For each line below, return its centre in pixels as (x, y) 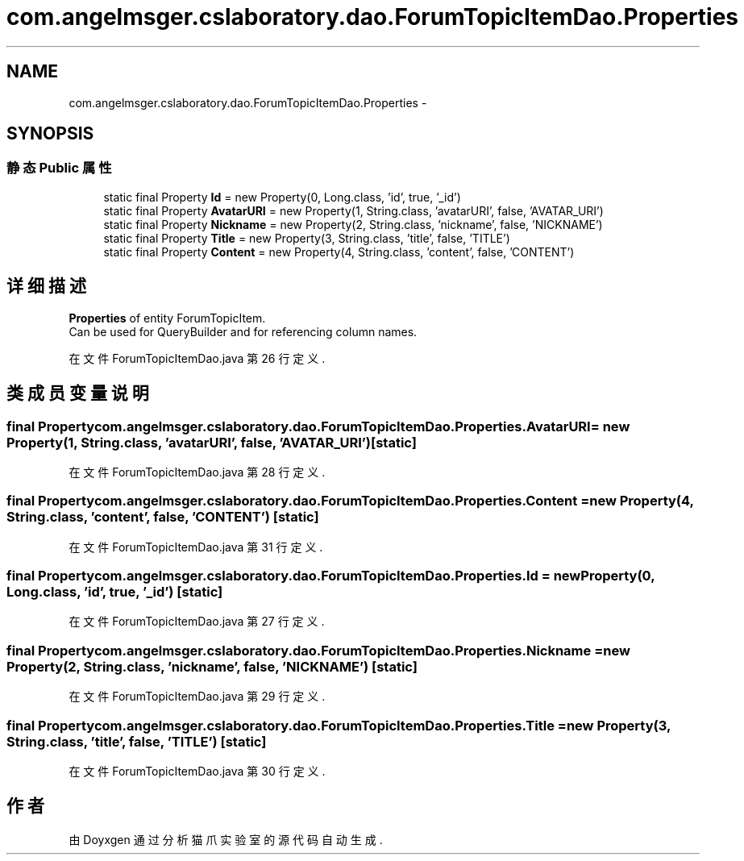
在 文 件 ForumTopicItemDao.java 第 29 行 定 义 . (197, 697)
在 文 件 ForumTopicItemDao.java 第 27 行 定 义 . (197, 622)
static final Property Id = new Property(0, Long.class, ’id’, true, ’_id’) (282, 197)
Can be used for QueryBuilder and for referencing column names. (243, 331)
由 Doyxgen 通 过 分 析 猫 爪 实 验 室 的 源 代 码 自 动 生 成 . (226, 839)
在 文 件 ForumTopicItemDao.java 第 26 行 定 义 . (197, 358)
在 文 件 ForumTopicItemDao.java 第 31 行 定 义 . (196, 547)
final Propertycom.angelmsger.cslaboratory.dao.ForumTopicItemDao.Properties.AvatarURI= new (318, 426)
